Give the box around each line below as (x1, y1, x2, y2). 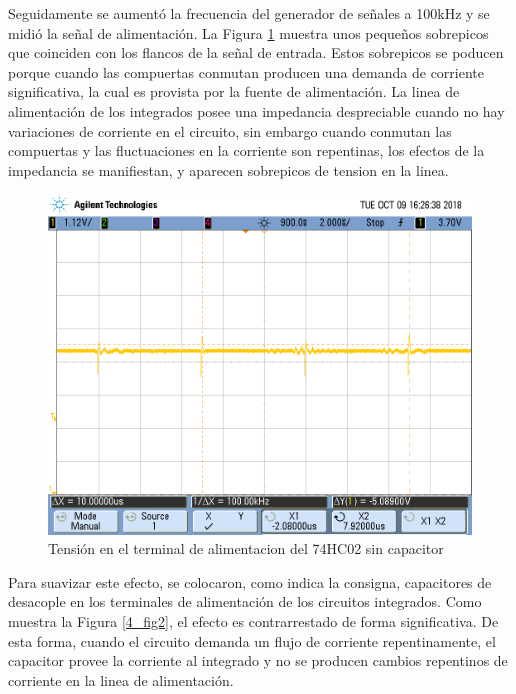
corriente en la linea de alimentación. (8, 669, 234, 690)
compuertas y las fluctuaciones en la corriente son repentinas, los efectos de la (8, 140, 485, 161)
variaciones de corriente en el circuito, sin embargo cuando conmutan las (8, 120, 452, 141)
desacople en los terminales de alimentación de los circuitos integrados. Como (8, 591, 482, 612)
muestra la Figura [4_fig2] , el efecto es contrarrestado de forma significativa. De (8, 611, 499, 632)
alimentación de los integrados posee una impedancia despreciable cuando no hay (8, 100, 505, 121)
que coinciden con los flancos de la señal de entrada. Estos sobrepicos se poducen (8, 42, 504, 63)
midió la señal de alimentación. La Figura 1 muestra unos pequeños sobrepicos (8, 22, 489, 43)
